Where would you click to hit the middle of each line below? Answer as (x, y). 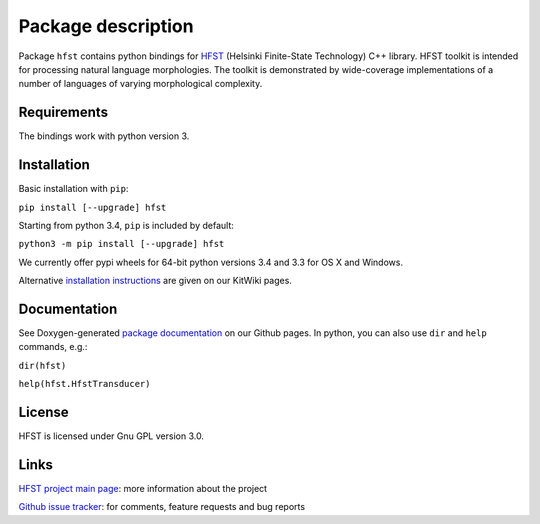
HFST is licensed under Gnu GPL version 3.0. (111, 436)
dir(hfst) (42, 365)
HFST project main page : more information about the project (143, 488)
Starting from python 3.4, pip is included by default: (126, 225)
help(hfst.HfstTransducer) (84, 384)
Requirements (63, 112)
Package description (106, 26)
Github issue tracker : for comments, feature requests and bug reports (161, 507)
